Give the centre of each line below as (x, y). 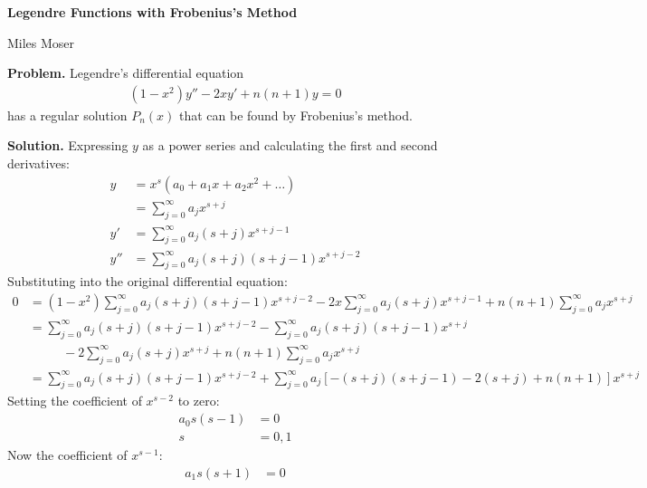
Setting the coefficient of (75, 401)
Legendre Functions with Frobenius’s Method (152, 12)
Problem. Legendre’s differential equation (126, 73)
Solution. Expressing (68, 145)
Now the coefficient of (67, 455)
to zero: (199, 401)
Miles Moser (41, 42)
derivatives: (38, 163)
